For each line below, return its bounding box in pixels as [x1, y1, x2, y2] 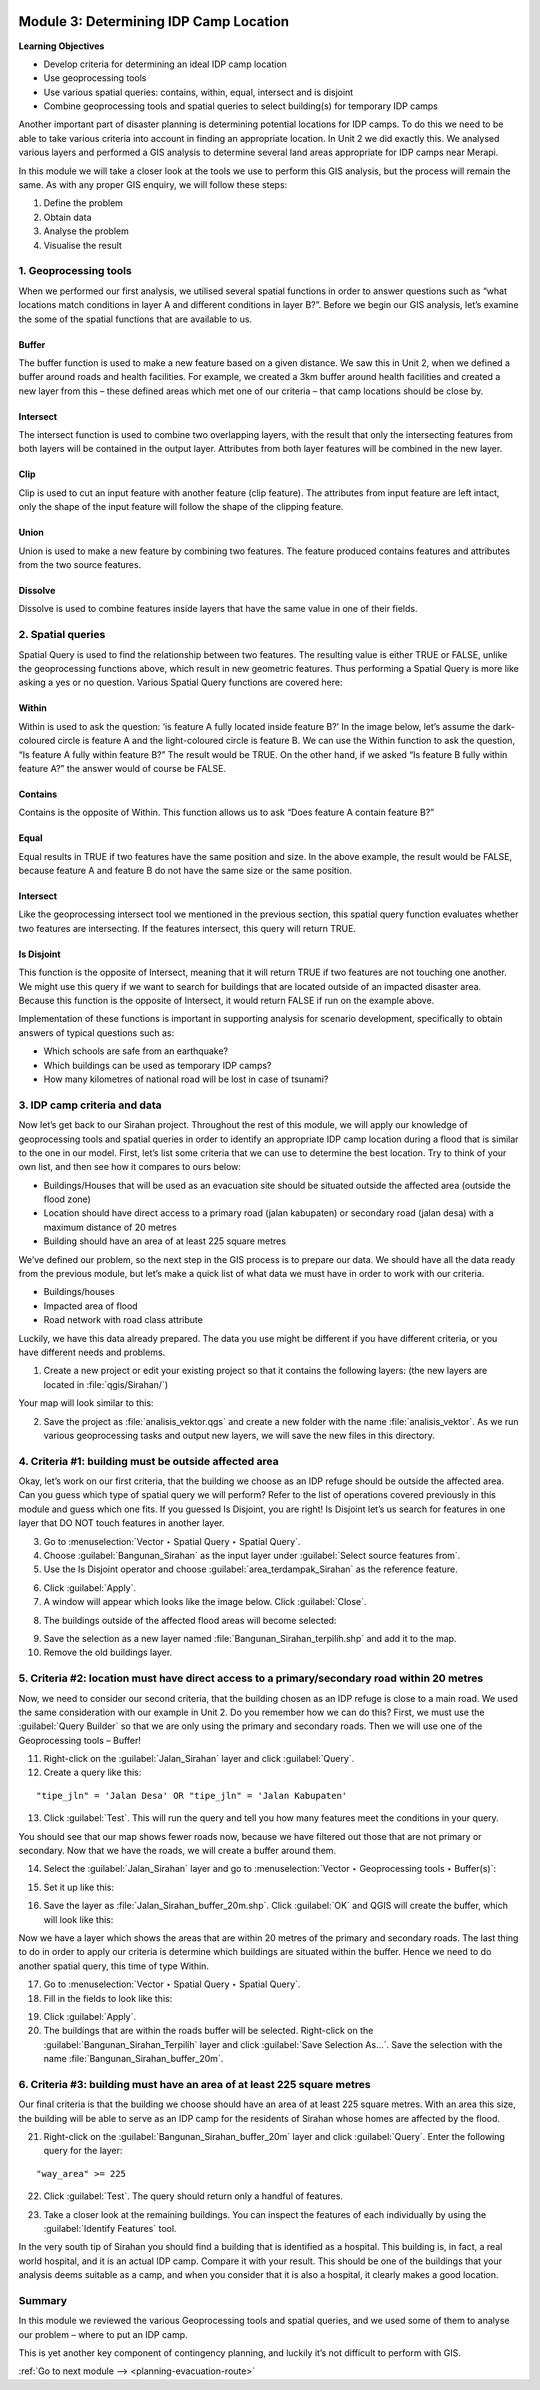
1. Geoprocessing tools [18, 264, 132, 278]
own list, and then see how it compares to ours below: [18, 1161, 242, 1173]
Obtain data [43, 211, 92, 223]
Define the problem [43, 197, 124, 209]
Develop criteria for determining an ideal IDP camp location [43, 58, 287, 70]
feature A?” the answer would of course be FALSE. [18, 762, 227, 774]
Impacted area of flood [43, 1300, 139, 1312]
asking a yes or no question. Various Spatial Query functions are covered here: [18, 676, 343, 689]
